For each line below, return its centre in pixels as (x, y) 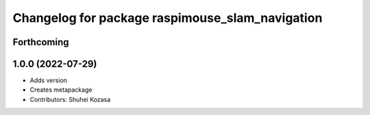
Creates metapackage (61, 90)
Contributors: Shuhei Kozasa (70, 99)
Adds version (49, 80)
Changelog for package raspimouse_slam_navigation (168, 18)
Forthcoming (41, 42)
